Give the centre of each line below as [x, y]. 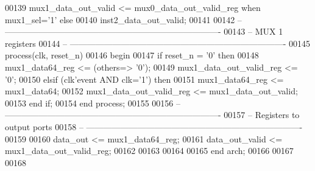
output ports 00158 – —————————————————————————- [154, 126]
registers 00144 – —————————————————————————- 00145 [158, 43]
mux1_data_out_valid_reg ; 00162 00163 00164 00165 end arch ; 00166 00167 [149, 151]
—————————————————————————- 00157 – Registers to [152, 115]
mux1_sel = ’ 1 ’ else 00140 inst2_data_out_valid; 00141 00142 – [123, 19]
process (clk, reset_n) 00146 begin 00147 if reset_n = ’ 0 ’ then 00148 [132, 55]
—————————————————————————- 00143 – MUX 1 [144, 31]
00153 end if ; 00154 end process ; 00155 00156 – [93, 103]
